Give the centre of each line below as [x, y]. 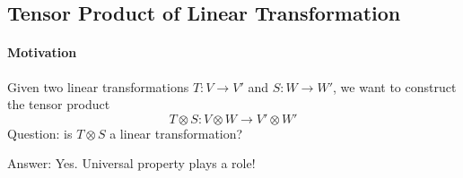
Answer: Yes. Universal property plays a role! [131, 163]
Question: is [40, 133]
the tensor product [59, 104]
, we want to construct [395, 86]
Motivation [42, 52]
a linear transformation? [176, 133]
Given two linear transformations [98, 86]
